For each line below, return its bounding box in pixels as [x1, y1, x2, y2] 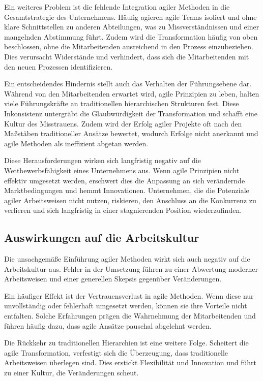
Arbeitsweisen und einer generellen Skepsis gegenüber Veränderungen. [4, 273, 222, 284]
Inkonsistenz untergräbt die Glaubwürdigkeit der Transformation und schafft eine [4, 108, 258, 118]
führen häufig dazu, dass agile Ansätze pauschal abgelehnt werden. [4, 320, 212, 331]
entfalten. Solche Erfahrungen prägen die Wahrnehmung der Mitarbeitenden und [4, 310, 256, 321]
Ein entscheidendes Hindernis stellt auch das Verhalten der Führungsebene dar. [4, 78, 252, 89]
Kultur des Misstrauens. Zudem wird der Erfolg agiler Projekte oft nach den [4, 118, 242, 129]
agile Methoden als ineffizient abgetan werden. [4, 138, 149, 148]
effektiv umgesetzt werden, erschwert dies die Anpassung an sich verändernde [4, 175, 245, 185]
